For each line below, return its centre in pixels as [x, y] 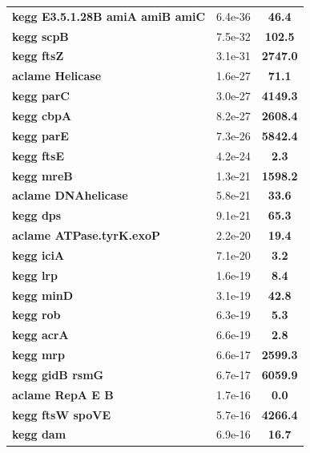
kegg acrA [40, 335]
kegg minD [43, 295]
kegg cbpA [42, 115]
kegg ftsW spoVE [61, 414]
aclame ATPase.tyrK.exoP [86, 235]
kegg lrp [35, 275]
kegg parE [40, 135]
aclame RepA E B [63, 394]
